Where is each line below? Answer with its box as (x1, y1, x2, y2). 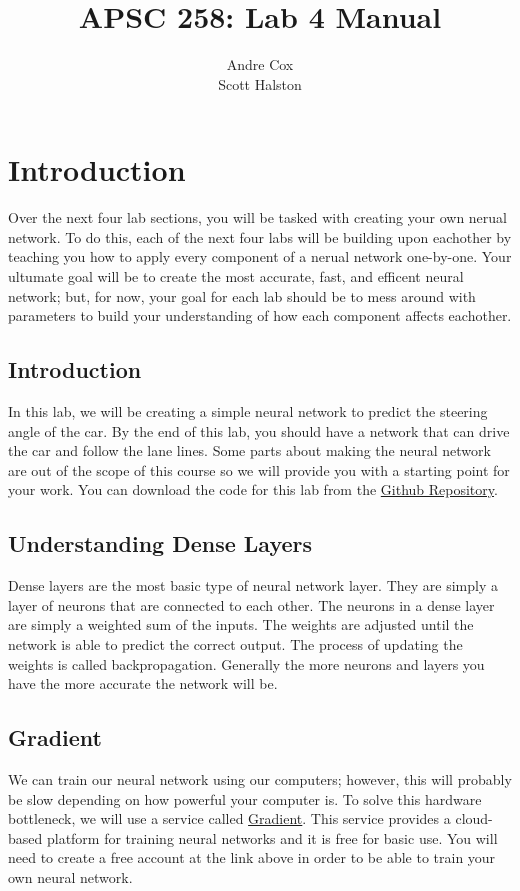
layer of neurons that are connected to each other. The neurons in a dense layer (8, 594, 495, 615)
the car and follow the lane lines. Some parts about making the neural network (8, 440, 491, 461)
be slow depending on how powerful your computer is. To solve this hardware (8, 788, 482, 809)
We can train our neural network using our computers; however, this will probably (8, 768, 512, 789)
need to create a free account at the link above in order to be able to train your (8, 847, 496, 868)
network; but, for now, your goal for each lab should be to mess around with (8, 285, 476, 306)
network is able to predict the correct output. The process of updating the (8, 633, 463, 654)
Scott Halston (218, 73, 302, 94)
